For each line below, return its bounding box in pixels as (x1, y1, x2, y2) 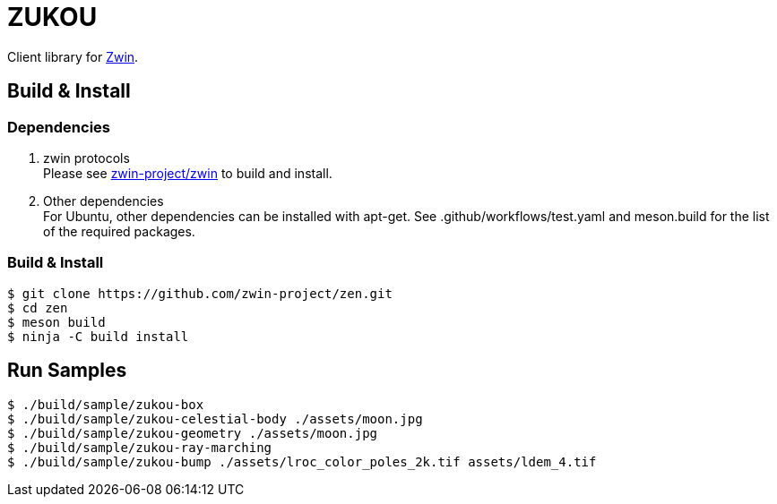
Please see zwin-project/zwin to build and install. (43, 165, 332, 181)
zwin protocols (43, 149, 130, 166)
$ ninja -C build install (7, 329, 189, 344)
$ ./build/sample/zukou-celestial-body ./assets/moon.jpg (7, 411, 423, 426)
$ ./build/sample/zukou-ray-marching (7, 440, 272, 455)
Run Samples (7, 359, 127, 382)
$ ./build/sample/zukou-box (7, 397, 204, 412)
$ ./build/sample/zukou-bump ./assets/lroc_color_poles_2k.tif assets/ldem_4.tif (7, 454, 597, 469)
